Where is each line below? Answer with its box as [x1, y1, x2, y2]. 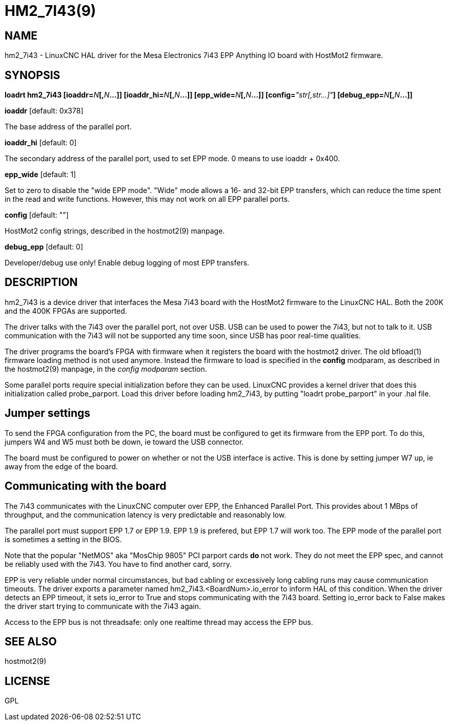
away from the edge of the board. [5, 462, 118, 471]
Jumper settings [5, 407, 91, 420]
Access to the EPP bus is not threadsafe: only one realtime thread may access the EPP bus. [5, 617, 313, 626]
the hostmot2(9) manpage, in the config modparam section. [5, 364, 207, 373]
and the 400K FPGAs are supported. [5, 306, 127, 315]
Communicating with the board [5, 480, 167, 493]
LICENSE [5, 674, 50, 688]
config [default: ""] [5, 211, 69, 220]
